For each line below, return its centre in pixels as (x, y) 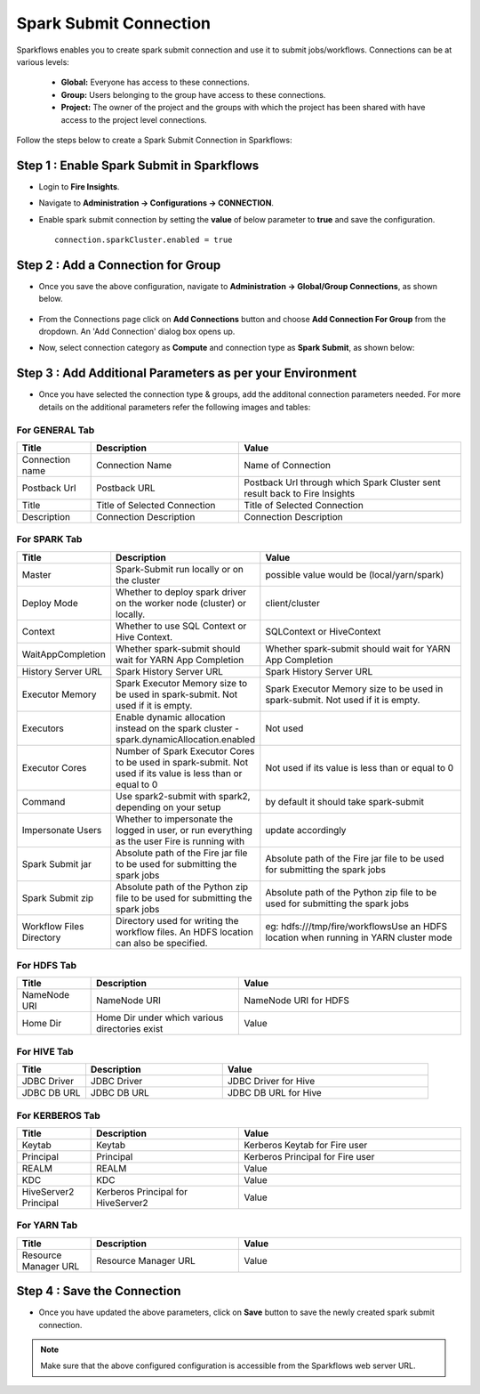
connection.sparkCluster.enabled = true (144, 239)
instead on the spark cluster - (178, 728)
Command (44, 801)
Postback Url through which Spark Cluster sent (342, 482)
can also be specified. (162, 943)
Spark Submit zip (58, 897)
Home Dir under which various (160, 1017)
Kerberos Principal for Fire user (309, 1156)
